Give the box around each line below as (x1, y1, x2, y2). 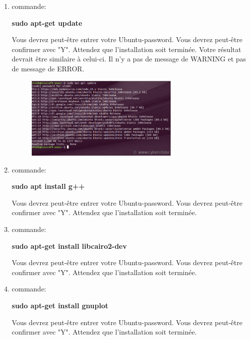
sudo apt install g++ (11, 181, 85, 191)
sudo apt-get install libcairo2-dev (11, 240, 127, 251)
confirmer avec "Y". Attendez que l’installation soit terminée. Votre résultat (11, 44, 242, 54)
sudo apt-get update (11, 17, 82, 28)
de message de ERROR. (11, 63, 84, 73)
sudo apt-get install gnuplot (11, 300, 109, 311)
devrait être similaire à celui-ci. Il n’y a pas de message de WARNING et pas (11, 54, 246, 64)
